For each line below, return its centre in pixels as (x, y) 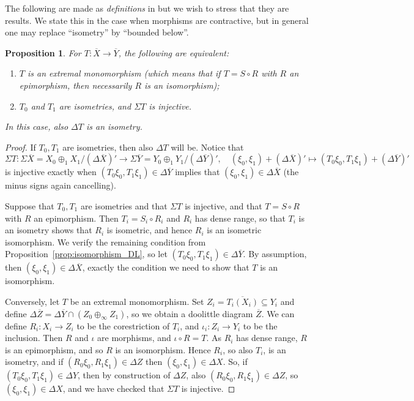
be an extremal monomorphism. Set (137, 301)
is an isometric (234, 230)
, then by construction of (124, 375)
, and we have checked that (113, 388)
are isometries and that (124, 205)
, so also (238, 349)
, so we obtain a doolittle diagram (190, 313)
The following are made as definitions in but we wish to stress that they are (147, 8)
